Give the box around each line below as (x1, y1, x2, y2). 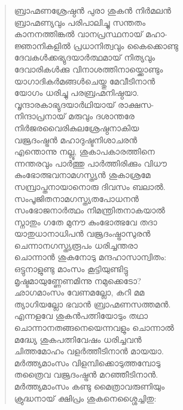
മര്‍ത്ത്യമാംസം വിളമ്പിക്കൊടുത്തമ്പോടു (14, 356, 161, 369)
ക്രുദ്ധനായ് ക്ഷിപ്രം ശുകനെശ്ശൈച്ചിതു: (14, 391, 157, 404)
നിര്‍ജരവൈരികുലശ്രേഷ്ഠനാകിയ (14, 121, 139, 134)
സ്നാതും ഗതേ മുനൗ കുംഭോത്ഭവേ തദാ (14, 215, 157, 228)
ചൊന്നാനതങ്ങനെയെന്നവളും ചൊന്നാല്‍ (14, 321, 174, 334)
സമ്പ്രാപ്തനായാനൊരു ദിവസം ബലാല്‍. (14, 180, 166, 192)
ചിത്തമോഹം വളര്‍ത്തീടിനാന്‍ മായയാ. (14, 345, 164, 357)
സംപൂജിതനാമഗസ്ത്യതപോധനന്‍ (14, 192, 139, 204)
